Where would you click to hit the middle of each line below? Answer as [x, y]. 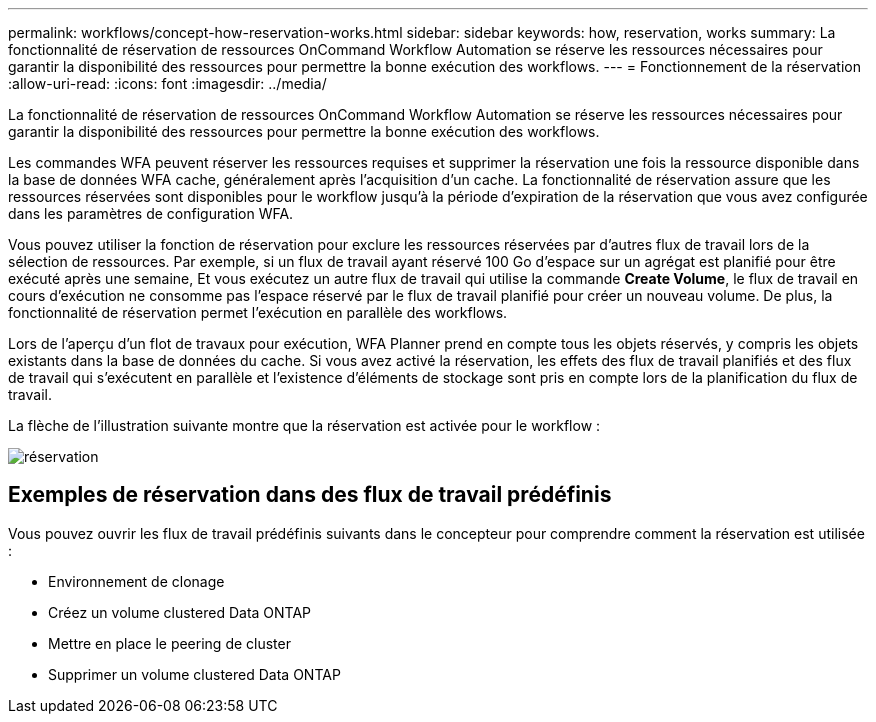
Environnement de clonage [136, 581]
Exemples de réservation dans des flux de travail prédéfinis [310, 495]
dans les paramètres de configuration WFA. [151, 213]
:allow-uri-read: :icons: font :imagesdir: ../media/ [167, 83]
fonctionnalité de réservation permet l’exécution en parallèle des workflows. [258, 312]
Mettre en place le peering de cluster [169, 643]
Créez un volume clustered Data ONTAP [180, 612]
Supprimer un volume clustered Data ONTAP [194, 674]
